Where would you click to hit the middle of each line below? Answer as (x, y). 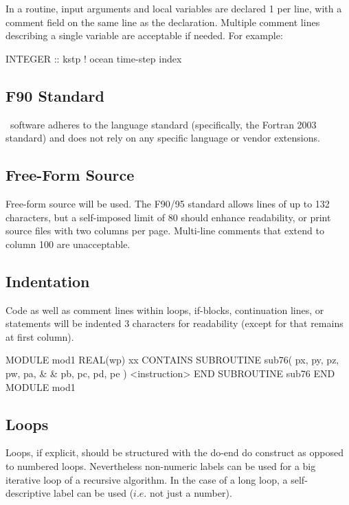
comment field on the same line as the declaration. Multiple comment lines (163, 22)
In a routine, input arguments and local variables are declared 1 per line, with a (174, 8)
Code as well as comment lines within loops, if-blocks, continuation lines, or (165, 310)
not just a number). (191, 493)
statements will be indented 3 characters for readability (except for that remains (174, 323)
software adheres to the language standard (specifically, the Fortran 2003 (163, 124)
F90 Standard (55, 95)
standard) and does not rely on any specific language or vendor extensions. (163, 138)
